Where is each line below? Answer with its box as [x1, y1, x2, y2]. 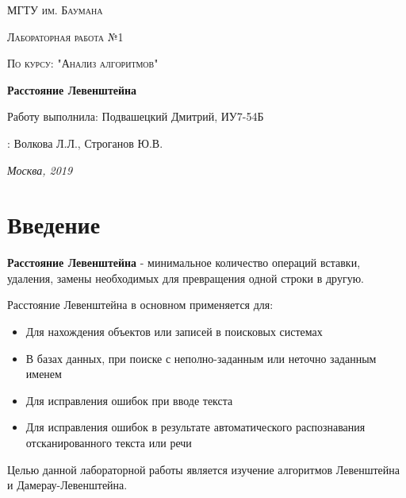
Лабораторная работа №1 [7, 28, 124, 44]
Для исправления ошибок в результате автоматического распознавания [25, 419, 366, 435]
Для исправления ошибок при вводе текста [25, 392, 233, 408]
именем [25, 365, 62, 382]
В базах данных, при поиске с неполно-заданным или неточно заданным [25, 349, 377, 366]
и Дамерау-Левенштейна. [7, 477, 128, 493]
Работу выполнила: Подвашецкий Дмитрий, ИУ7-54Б [7, 108, 264, 125]
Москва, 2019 [7, 161, 73, 178]
